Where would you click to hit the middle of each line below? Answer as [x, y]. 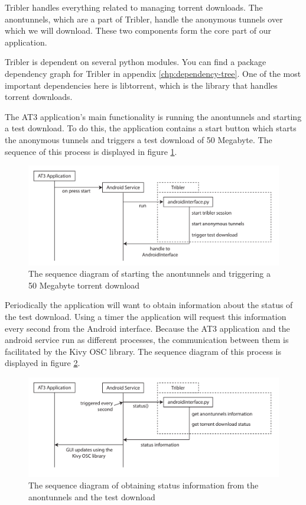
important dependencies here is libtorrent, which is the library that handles [141, 85]
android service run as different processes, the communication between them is [147, 340]
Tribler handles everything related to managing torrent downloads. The [134, 7]
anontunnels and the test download [92, 496]
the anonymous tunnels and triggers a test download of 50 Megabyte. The [139, 139]
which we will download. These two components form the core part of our [138, 30]
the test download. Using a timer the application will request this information [146, 317]
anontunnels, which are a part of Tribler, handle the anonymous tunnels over [144, 19]
